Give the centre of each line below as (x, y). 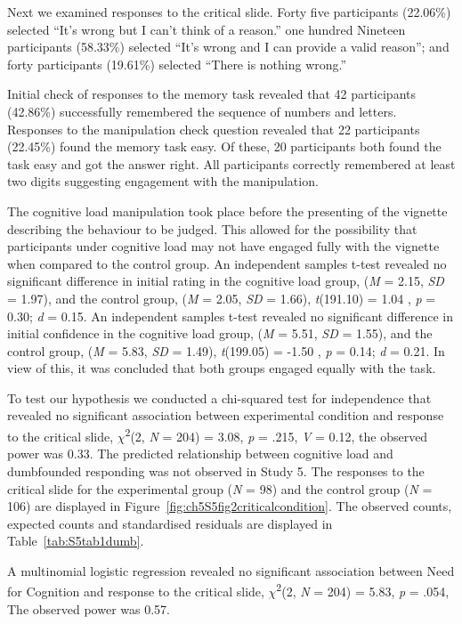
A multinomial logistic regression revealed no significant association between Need (231, 570)
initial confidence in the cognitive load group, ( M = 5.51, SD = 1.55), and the (220, 333)
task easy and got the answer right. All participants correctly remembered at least (231, 163)
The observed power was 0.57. (89, 608)
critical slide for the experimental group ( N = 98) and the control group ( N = (220, 488)
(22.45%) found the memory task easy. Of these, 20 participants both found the (224, 146)
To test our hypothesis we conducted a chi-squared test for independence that (219, 397)
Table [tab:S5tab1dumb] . (76, 541)
